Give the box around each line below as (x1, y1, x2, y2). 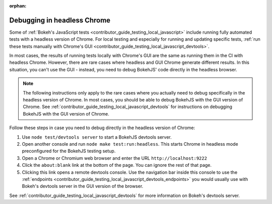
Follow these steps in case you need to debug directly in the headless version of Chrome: (9, 125, 195, 131)
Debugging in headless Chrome (9, 16, 111, 25)
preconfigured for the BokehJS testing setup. (22, 148, 116, 154)
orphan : (9, 3, 27, 9)
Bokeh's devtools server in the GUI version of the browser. (22, 183, 144, 189)
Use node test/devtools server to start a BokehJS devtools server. (22, 134, 172, 140)
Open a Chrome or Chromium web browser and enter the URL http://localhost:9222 (22, 155, 208, 161)
